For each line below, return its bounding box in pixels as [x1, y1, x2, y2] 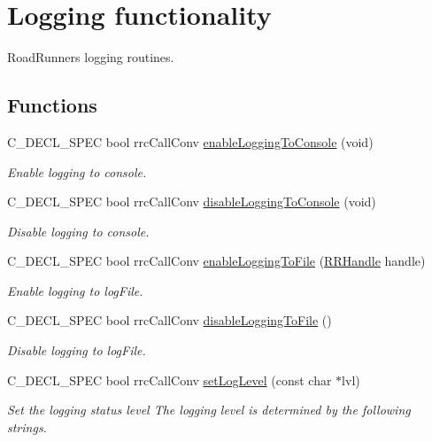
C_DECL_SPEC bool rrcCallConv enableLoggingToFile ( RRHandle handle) [7, 252, 426, 270]
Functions [7, 91, 97, 119]
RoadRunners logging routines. [7, 48, 174, 66]
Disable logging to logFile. [7, 341, 146, 360]
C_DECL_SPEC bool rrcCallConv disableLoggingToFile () [7, 311, 332, 330]
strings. [7, 417, 47, 436]
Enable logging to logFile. [7, 281, 143, 299]
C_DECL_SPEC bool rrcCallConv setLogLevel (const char [7, 370, 332, 389]
